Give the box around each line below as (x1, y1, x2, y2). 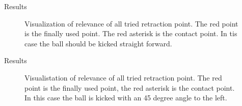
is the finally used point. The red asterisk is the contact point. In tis (24, 28, 237, 39)
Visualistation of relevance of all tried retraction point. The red (24, 72, 222, 83)
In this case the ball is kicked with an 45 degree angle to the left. (24, 92, 227, 103)
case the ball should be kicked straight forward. (24, 38, 172, 48)
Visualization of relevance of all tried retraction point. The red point (24, 18, 238, 29)
